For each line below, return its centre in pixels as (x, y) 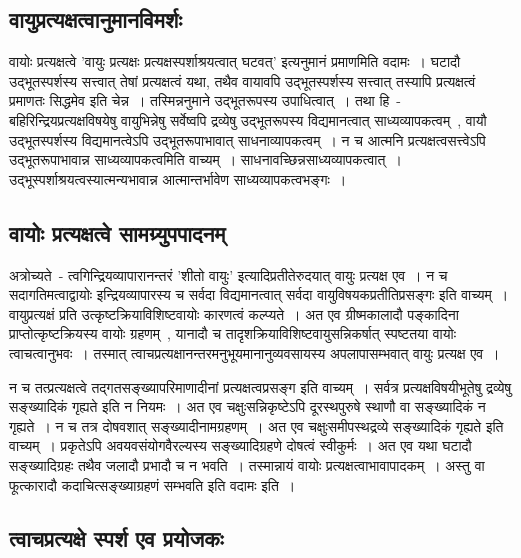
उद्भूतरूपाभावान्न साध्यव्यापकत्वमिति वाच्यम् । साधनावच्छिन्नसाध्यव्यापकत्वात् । (205, 159)
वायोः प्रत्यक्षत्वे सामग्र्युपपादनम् (117, 232)
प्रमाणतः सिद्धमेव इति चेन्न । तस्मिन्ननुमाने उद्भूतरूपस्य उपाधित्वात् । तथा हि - (205, 100)
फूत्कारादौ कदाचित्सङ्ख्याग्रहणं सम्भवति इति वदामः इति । (152, 484)
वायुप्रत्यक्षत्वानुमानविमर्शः (95, 19)
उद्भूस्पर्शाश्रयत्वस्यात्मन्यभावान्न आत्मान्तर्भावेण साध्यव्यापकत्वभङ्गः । (178, 178)
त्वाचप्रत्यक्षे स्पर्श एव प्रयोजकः (116, 538)
